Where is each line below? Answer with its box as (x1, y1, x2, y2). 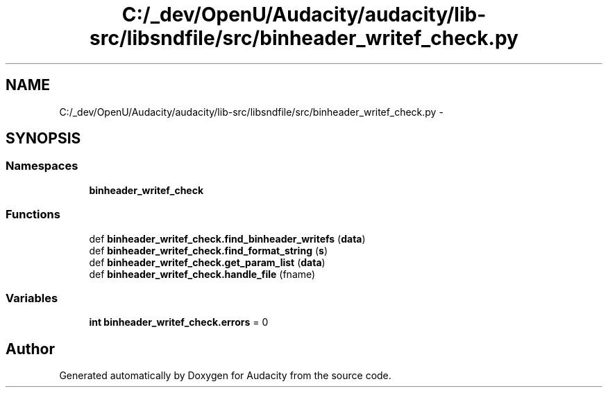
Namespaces (6, 159, 78, 173)
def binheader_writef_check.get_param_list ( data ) (89, 256, 326, 268)
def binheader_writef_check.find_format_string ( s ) (89, 244, 328, 256)
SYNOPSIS (6, 130, 81, 148)
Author (6, 340, 55, 358)
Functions (6, 207, 60, 222)
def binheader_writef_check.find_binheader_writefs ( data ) (89, 232, 366, 245)
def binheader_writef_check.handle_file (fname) (89, 268, 316, 280)
